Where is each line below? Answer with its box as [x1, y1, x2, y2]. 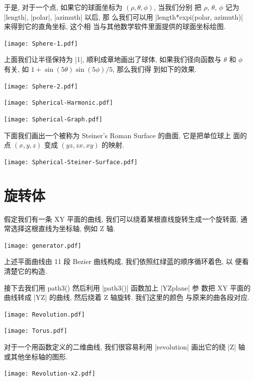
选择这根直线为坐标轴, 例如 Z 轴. [10, 223, 115, 234]
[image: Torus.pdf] [4, 327, 67, 335]
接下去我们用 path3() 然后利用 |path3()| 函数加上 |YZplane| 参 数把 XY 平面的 [4, 282, 251, 293]
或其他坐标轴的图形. [4, 351, 68, 361]
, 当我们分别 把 [153, 2, 202, 12]
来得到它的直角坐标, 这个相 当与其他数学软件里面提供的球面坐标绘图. [4, 21, 226, 31]
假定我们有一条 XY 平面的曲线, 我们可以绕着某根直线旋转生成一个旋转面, [4, 213, 238, 224]
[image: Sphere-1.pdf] [4, 40, 78, 47]
